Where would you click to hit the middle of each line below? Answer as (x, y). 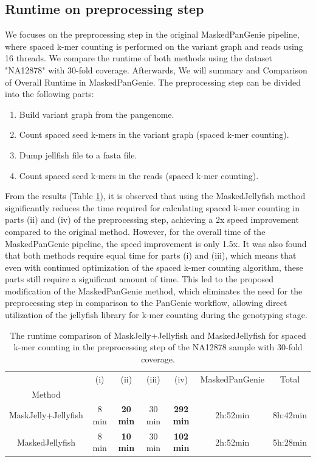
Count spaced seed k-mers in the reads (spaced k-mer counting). (139, 175)
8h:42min (290, 415)
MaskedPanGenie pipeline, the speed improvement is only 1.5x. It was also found (156, 243)
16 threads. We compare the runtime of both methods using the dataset (139, 58)
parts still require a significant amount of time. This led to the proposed (139, 279)
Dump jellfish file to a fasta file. (78, 155)
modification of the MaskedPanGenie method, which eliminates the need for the (154, 290)
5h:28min (290, 442)
